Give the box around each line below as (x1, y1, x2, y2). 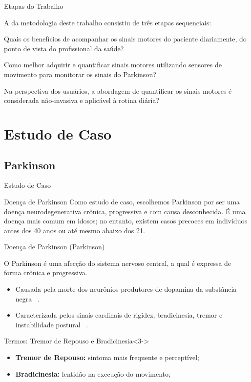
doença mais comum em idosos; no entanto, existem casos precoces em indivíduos (4, 216, 247, 226)
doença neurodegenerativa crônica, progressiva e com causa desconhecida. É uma (4, 206, 246, 216)
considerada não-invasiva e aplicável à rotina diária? (4, 95, 159, 105)
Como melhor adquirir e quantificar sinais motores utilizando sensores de (4, 60, 222, 70)
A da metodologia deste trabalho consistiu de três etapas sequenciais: (4, 17, 211, 27)
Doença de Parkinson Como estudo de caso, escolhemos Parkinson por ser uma (4, 196, 240, 206)
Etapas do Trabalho (4, 1, 63, 11)
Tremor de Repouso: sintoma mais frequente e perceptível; (15, 352, 199, 362)
